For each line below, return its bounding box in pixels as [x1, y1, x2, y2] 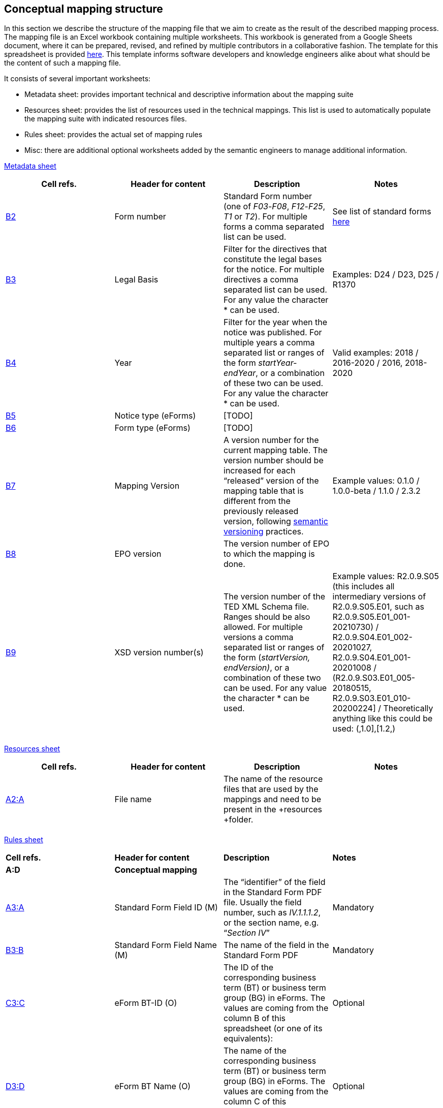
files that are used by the [224, 784, 319, 795]
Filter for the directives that [224, 244, 327, 255]
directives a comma [224, 274, 299, 285]
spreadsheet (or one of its [224, 1023, 323, 1034]
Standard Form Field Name [114, 940, 217, 951]
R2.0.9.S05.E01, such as [332, 602, 424, 612]
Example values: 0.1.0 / [332, 476, 420, 486]
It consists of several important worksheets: [4, 74, 151, 83]
